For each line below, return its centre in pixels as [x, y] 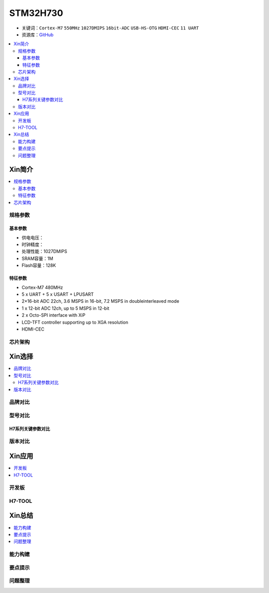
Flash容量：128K [39, 265]
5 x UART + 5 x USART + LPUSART [58, 294]
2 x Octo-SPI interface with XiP [54, 315]
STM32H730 [36, 13]
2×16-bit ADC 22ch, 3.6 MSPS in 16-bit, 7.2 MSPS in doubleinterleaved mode [100, 301]
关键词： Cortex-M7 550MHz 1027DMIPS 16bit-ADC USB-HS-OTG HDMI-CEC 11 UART [110, 28]
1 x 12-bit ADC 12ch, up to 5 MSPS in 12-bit [66, 308]
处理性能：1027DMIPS [44, 251]
